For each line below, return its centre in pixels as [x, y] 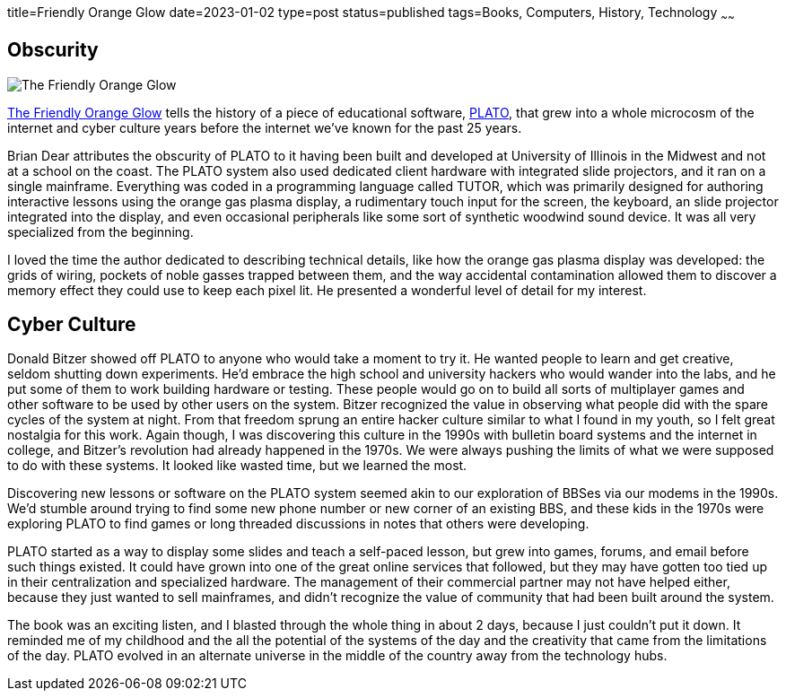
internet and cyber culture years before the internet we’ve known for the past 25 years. [265, 127]
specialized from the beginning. [100, 231]
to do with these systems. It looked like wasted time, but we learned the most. [237, 466]
